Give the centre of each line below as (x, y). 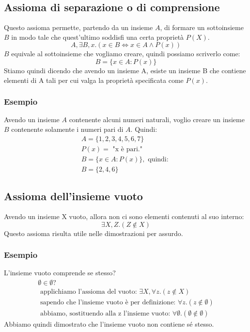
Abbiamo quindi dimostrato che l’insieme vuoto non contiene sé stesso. (109, 324)
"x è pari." (127, 149)
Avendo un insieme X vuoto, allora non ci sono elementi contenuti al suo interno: (124, 216)
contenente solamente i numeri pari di (67, 129)
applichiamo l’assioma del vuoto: (88, 292)
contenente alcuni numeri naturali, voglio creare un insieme (157, 119)
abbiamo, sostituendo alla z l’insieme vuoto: (105, 314)
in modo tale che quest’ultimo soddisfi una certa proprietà (98, 37)
